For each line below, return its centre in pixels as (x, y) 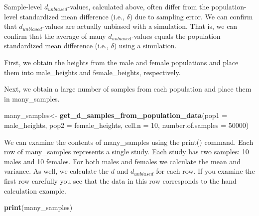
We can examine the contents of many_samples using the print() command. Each (129, 142)
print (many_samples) (38, 207)
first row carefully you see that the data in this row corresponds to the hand (120, 180)
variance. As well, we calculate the (57, 171)
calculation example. (35, 190)
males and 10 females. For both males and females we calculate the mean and (122, 161)
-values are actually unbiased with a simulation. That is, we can (140, 26)
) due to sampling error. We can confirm (191, 16)
